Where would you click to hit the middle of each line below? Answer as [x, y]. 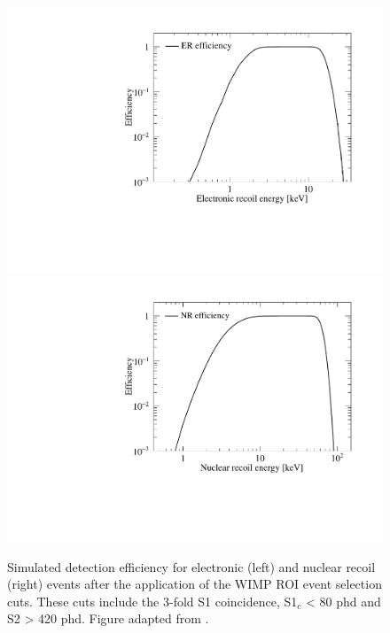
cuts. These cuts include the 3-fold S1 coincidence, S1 [152, 601]
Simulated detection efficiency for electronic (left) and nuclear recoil [191, 566]
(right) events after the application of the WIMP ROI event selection [195, 584]
